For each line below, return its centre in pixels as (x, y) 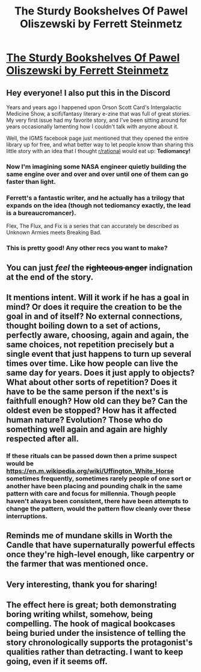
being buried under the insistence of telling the (96, 633)
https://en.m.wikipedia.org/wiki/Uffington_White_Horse (90, 471)
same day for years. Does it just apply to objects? (100, 373)
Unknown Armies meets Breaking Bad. (54, 233)
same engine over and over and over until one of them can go (97, 174)
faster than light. (31, 181)
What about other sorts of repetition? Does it (92, 382)
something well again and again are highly (87, 429)
